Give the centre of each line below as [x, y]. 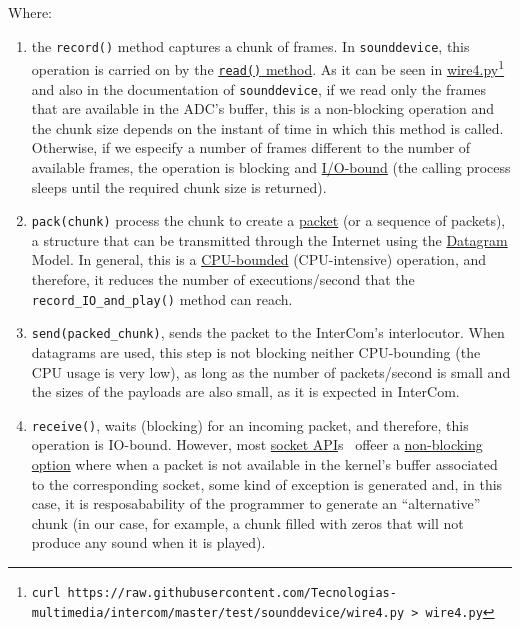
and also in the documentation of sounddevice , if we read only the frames [259, 88]
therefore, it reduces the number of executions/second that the [223, 279]
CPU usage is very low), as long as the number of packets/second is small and [271, 371]
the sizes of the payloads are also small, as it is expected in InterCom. [245, 391]
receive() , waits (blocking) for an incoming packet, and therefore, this [250, 424]
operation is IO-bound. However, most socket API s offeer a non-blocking [257, 444]
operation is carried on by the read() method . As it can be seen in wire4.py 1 [268, 67]
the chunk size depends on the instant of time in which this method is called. [267, 127]
